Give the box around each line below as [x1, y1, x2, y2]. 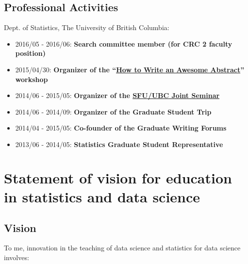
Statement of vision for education [4, 167, 232, 187]
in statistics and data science [4, 186, 200, 206]
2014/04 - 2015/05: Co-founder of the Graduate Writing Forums [15, 123, 227, 133]
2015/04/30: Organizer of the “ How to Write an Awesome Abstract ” [15, 64, 245, 74]
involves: [4, 252, 29, 262]
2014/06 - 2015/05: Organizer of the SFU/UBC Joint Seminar [15, 90, 220, 100]
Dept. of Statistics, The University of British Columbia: [4, 22, 169, 33]
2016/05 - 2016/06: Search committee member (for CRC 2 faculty [15, 38, 232, 49]
